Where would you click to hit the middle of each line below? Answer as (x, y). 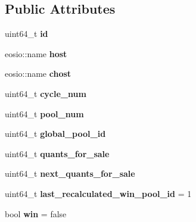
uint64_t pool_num (44, 113)
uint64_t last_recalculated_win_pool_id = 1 (98, 193)
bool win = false (36, 213)
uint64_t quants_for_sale (57, 153)
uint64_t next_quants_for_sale (70, 173)
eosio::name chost (38, 74)
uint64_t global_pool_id (55, 134)
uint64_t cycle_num (46, 93)
